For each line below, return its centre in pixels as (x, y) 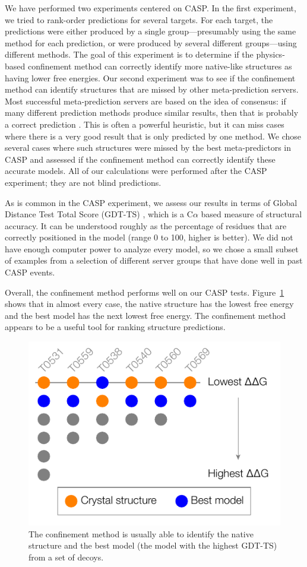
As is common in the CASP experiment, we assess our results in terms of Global (151, 202)
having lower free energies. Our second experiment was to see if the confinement (150, 77)
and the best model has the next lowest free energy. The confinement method (145, 315)
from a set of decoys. (66, 557)
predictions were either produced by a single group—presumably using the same (151, 31)
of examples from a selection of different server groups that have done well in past (154, 260)
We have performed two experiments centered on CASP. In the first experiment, (151, 8)
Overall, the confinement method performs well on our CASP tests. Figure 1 (145, 292)
